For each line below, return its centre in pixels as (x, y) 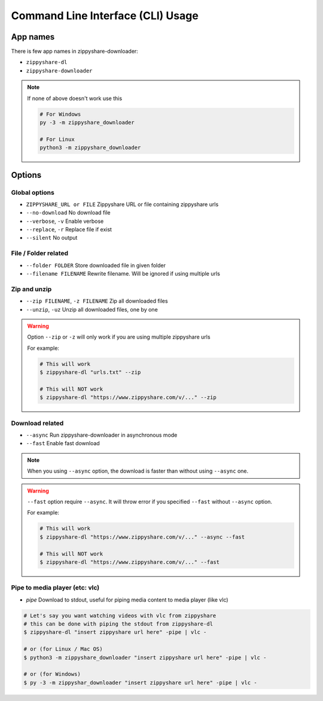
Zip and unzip (31, 289)
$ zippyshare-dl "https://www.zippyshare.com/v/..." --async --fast (142, 537)
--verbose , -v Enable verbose (65, 221)
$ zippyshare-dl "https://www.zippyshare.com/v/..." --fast (130, 562)
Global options (33, 192)
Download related (37, 423)
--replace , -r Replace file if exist (69, 229)
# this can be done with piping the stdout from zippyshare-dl (118, 624)
